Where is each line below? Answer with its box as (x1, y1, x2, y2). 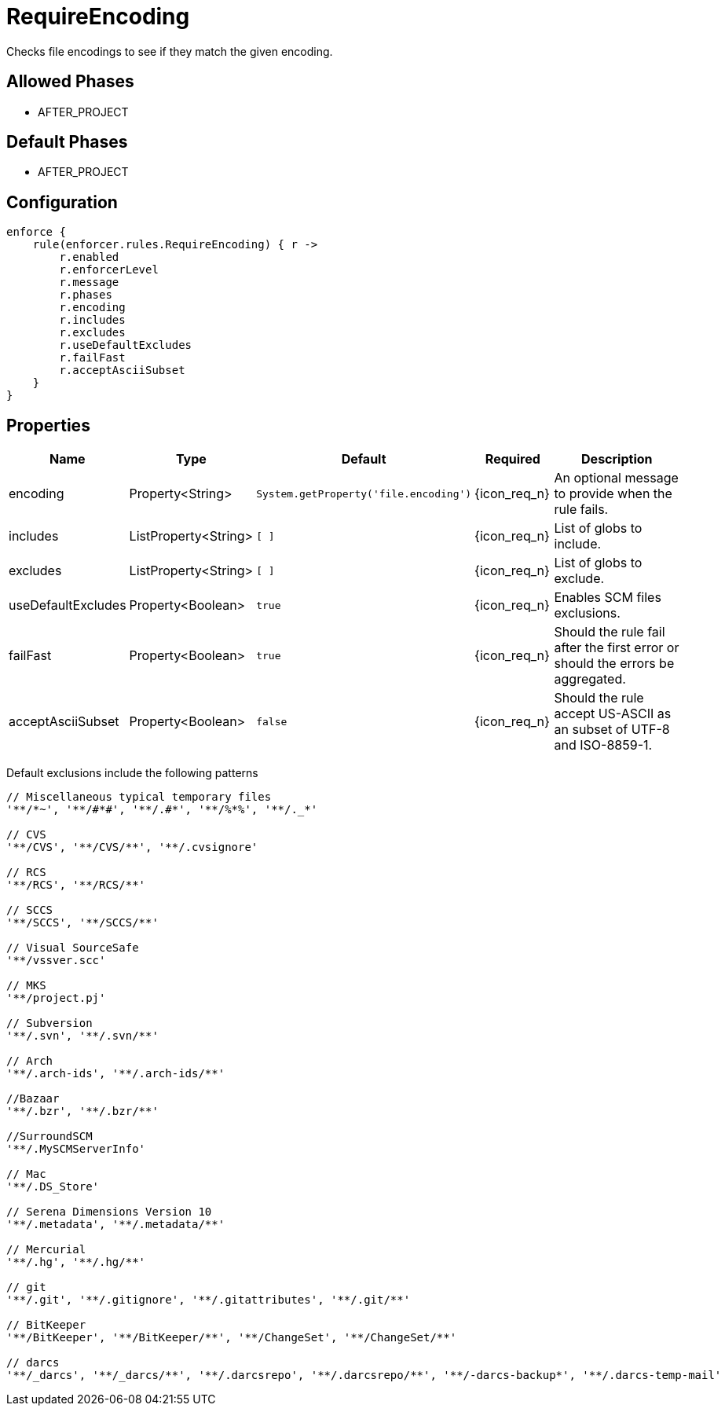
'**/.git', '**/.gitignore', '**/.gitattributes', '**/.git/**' (6, 1293, 411, 1307)
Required (485, 451, 540, 468)
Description (581, 451, 653, 468)
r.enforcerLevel (59, 263, 159, 277)
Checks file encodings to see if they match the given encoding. (6, 44, 333, 58)
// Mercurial (6, 1243, 86, 1256)
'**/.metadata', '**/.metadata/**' (6, 1218, 225, 1231)
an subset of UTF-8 (554, 721, 670, 738)
